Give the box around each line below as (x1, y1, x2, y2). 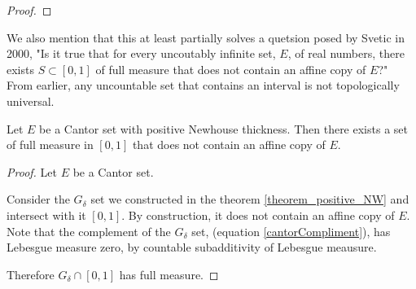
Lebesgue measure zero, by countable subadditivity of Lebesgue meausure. (7, 239, 377, 256)
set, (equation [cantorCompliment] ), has (191, 222, 391, 239)
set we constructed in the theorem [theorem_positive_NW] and (90, 190, 409, 208)
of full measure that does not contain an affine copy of (95, 60, 366, 77)
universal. (7, 92, 55, 109)
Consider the (7, 190, 70, 208)
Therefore (7, 265, 55, 282)
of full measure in (7, 136, 94, 153)
